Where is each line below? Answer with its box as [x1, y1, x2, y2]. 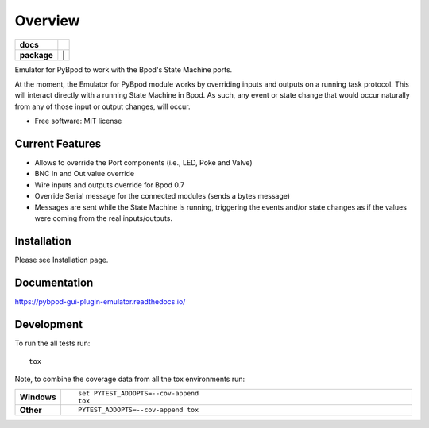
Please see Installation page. [14, 255, 109, 264]
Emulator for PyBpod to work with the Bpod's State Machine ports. [14, 64, 233, 75]
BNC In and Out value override [34, 169, 135, 179]
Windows [19, 391, 56, 403]
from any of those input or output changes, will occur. [14, 102, 191, 111]
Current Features [14, 137, 102, 150]
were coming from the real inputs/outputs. [34, 213, 173, 222]
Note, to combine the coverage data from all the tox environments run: [14, 374, 245, 384]
